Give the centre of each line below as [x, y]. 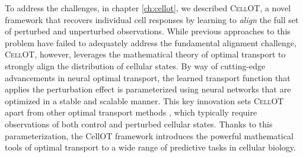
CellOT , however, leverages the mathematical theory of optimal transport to [145, 54]
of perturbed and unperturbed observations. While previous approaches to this [148, 31]
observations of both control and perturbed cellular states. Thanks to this [139, 124]
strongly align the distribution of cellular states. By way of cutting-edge [135, 65]
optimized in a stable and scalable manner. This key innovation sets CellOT [144, 100]
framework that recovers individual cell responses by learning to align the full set [152, 19]
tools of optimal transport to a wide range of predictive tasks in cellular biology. [150, 147]
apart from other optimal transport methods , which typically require [131, 112]
